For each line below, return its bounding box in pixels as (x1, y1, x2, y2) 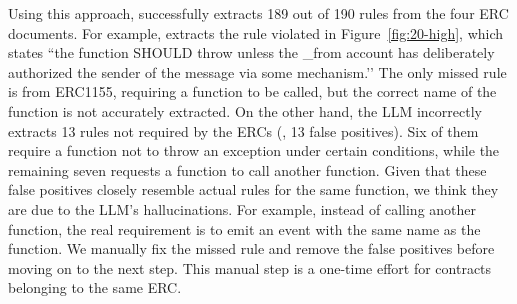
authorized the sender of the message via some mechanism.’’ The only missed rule (8, 61, 507, 82)
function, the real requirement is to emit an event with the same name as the (8, 218, 481, 239)
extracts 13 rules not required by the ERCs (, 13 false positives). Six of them (8, 120, 479, 141)
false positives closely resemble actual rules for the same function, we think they (8, 179, 499, 200)
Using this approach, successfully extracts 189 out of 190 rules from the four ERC (8, 3, 509, 23)
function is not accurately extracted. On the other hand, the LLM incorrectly (8, 100, 482, 121)
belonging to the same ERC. (8, 277, 182, 298)
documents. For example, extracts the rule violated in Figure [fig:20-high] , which (8, 22, 504, 43)
